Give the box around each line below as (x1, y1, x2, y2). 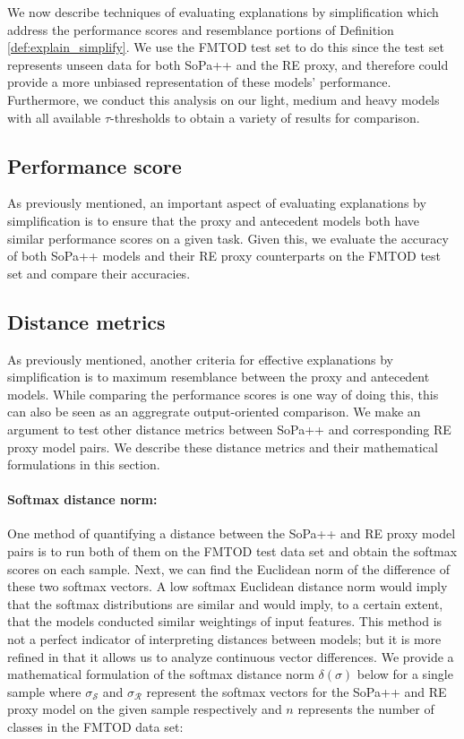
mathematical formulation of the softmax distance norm (7, 665, 314, 683)
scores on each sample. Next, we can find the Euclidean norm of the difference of (7, 559, 450, 578)
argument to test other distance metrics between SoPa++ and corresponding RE (7, 419, 451, 438)
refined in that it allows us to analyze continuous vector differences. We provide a (7, 647, 454, 666)
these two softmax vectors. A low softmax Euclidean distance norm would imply (7, 577, 448, 596)
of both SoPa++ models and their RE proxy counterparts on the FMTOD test (7, 246, 442, 265)
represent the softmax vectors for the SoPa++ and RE (146, 682, 447, 700)
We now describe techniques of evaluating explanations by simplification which (7, 3, 439, 21)
